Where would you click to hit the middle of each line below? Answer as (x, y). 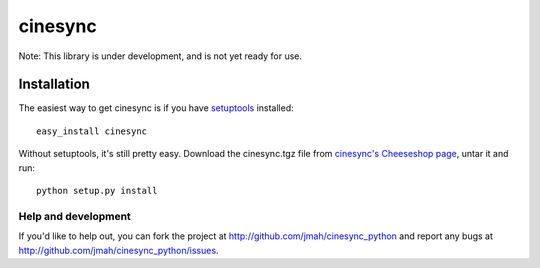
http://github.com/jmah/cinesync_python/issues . (118, 250)
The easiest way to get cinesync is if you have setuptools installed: (156, 108)
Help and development (75, 216)
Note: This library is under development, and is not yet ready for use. (160, 56)
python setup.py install (97, 191)
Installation (54, 84)
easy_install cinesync (92, 131)
